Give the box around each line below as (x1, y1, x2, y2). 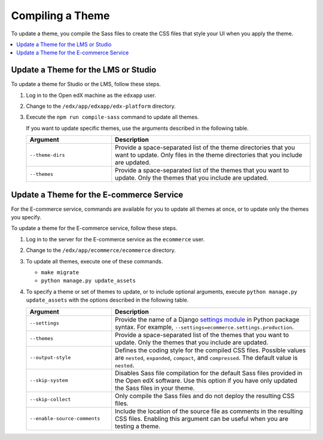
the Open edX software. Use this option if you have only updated (114, 376, 297, 384)
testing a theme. (114, 422, 161, 430)
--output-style (29, 354, 71, 361)
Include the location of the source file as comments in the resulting (114, 407, 303, 415)
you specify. (11, 214, 42, 221)
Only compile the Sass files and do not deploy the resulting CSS (114, 392, 295, 400)
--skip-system (29, 377, 68, 384)
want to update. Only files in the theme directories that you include (114, 151, 303, 159)
